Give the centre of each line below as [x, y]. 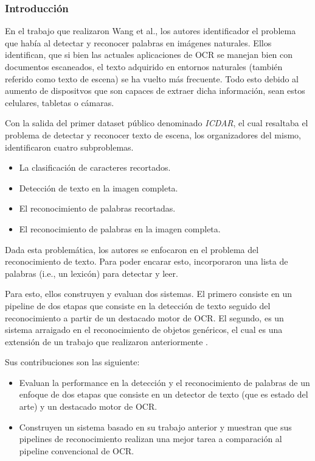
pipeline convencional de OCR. [77, 450]
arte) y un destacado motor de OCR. [88, 406]
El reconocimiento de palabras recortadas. [97, 208]
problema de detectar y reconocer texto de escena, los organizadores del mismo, [153, 134]
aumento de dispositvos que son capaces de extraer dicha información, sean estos [155, 91]
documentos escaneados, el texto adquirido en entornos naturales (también [144, 66]
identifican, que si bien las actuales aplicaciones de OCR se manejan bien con [149, 55]
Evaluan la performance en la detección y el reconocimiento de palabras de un [164, 382]
